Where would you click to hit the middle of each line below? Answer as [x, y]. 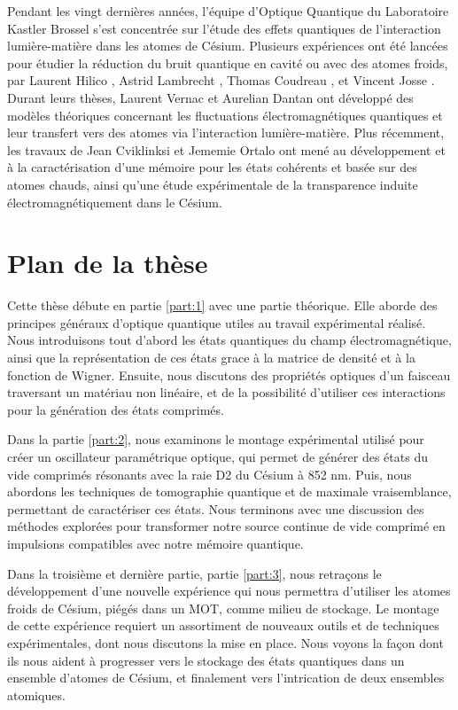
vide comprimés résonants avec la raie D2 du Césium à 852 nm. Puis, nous [210, 474]
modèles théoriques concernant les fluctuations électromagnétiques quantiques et [225, 115]
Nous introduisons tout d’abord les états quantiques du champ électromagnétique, [229, 340]
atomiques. [36, 694]
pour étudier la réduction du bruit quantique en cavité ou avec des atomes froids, [228, 62]
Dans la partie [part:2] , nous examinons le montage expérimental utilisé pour [216, 439]
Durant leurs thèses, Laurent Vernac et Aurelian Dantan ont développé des [210, 97]
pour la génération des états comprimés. [116, 409]
